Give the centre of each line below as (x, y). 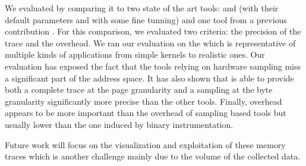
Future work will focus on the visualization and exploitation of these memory (145, 144)
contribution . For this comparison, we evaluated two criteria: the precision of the (153, 31)
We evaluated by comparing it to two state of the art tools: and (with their (142, 8)
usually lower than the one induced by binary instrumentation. (119, 124)
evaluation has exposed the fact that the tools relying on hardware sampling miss (153, 66)
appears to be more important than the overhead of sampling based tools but (146, 113)
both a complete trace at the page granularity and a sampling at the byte (139, 90)
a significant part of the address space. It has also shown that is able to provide (149, 78)
